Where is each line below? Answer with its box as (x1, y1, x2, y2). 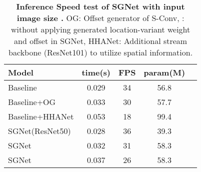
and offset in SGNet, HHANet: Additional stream (14, 35, 187, 46)
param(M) (143, 66, 185, 78)
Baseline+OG (8, 96, 56, 107)
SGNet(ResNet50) (8, 125, 71, 136)
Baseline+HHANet (8, 110, 74, 122)
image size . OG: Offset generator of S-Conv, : (16, 12, 184, 23)
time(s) (81, 66, 111, 78)
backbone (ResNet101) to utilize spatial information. (8, 46, 193, 58)
